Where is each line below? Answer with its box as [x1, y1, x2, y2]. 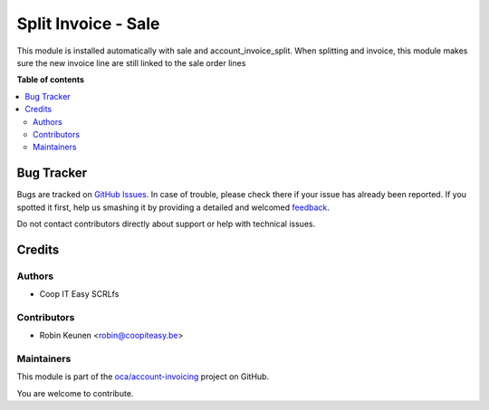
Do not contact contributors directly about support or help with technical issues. [16, 218, 316, 229]
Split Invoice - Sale [16, 14, 160, 33]
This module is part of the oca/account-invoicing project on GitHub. [16, 371, 270, 382]
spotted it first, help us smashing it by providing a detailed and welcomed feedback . [16, 202, 331, 213]
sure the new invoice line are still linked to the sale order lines [16, 57, 246, 68]
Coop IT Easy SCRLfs [39, 289, 120, 300]
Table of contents [16, 74, 85, 85]
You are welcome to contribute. [16, 387, 134, 398]
